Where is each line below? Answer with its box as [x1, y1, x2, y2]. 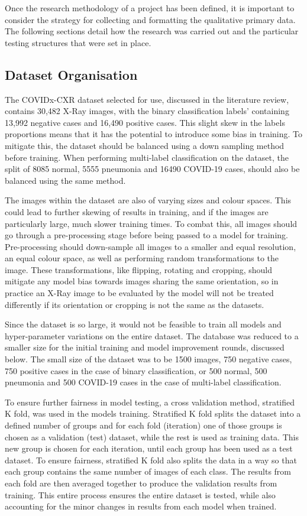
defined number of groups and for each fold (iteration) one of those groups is [5, 419, 282, 431]
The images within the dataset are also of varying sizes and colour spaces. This [5, 194, 292, 206]
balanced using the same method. [5, 174, 126, 186]
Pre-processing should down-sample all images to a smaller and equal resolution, [5, 240, 296, 252]
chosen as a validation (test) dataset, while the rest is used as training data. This [5, 430, 299, 443]
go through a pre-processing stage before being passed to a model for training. [5, 229, 288, 241]
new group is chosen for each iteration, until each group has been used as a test [5, 442, 293, 455]
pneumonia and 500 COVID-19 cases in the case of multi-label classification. [5, 376, 282, 388]
